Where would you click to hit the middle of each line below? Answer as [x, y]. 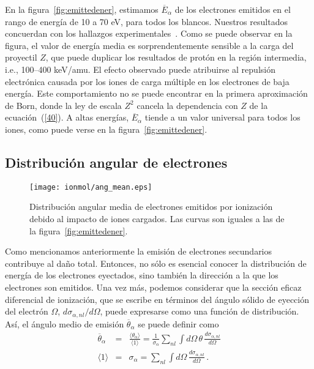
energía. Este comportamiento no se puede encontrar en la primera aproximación [156, 93]
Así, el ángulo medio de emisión [65, 323]
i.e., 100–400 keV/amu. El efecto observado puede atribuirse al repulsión [140, 69]
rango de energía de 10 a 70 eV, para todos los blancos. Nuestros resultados [146, 21]
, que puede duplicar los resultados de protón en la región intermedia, [176, 57]
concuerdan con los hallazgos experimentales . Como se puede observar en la [149, 33]
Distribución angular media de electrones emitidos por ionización [151, 207]
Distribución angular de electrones [116, 162]
